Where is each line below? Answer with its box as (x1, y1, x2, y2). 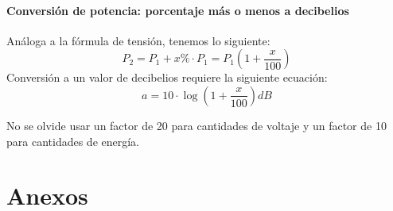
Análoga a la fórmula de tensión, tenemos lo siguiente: (6, 32, 270, 48)
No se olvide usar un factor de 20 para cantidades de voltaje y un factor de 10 (6, 117, 387, 133)
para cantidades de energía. (6, 132, 139, 149)
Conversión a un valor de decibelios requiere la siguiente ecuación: (6, 69, 328, 86)
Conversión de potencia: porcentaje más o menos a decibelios (6, 2, 349, 18)
